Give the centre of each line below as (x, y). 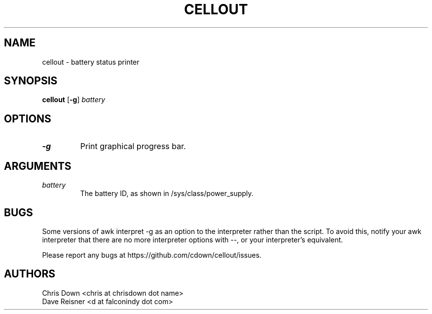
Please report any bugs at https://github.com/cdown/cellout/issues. (152, 255)
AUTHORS (30, 274)
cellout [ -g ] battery (74, 100)
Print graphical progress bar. (133, 146)
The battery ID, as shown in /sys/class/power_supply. (167, 194)
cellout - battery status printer (91, 62)
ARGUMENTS (38, 166)
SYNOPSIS (31, 81)
